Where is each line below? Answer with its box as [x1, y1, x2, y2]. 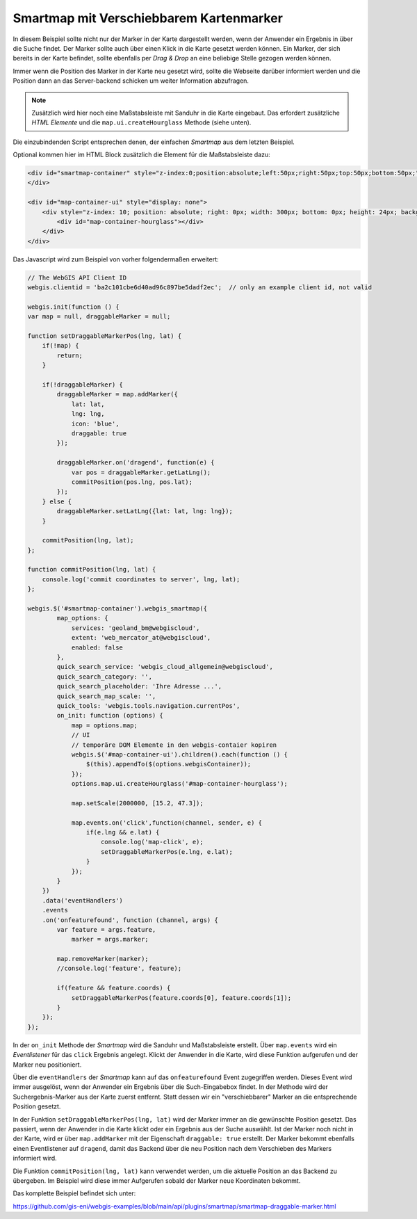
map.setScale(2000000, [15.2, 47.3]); [71, 799, 204, 807]
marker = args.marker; [71, 935, 149, 944]
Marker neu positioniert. [13, 1060, 82, 1069]
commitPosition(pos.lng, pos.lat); [71, 478, 193, 486]
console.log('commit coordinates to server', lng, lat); [42, 575, 240, 583]
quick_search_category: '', [56, 672, 153, 681]
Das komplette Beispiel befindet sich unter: [13, 1189, 136, 1197]
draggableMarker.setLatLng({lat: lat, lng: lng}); [56, 508, 233, 515]
